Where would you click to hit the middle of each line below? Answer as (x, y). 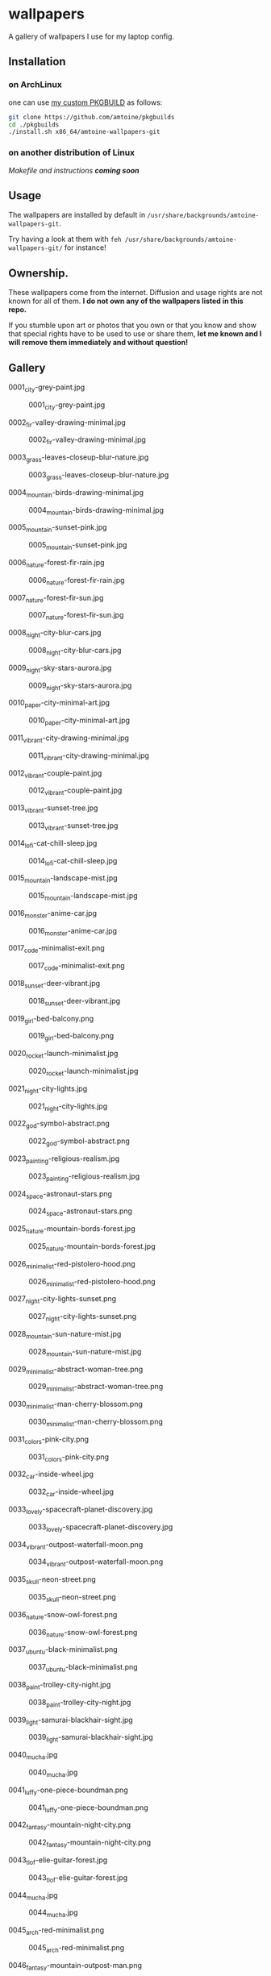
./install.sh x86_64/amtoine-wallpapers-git (84, 132)
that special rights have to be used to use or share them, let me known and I (135, 334)
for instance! (85, 248)
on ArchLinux (35, 85)
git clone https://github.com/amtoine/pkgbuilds (92, 117)
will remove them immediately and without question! (98, 343)
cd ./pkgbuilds (34, 125)
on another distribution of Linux (72, 152)
